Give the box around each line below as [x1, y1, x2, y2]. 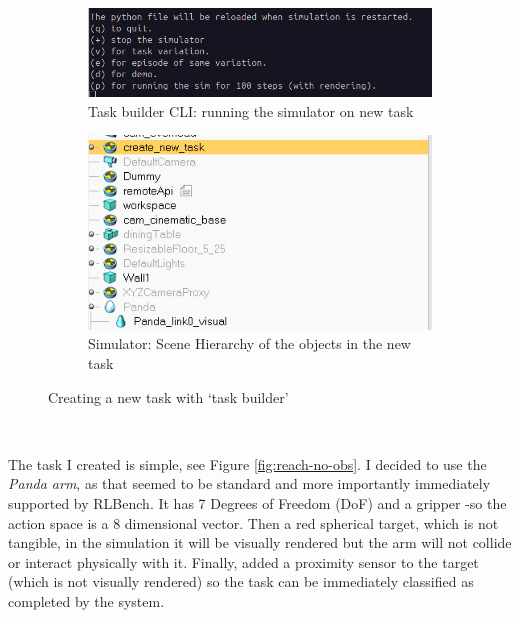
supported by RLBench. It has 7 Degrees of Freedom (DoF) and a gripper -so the [8, 492, 507, 513]
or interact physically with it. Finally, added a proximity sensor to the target [8, 551, 479, 572]
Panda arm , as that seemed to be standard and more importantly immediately [8, 473, 491, 494]
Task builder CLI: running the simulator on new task [88, 100, 414, 121]
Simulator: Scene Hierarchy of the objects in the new [88, 333, 411, 354]
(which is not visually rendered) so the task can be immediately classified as [8, 571, 474, 592]
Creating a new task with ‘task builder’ [48, 386, 289, 407]
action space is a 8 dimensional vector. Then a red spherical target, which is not [8, 512, 499, 533]
